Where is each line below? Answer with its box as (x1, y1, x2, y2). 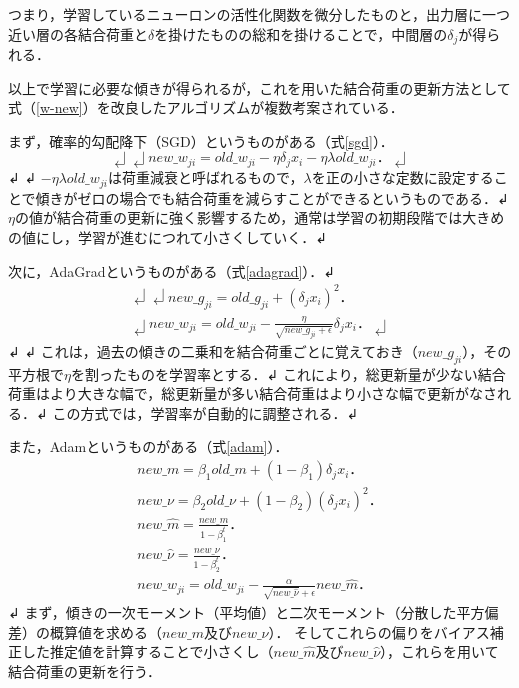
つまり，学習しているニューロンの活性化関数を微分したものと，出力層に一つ (8, 4, 511, 24)
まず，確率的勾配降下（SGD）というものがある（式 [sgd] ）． (8, 130, 394, 151)
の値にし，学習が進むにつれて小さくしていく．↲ (8, 227, 327, 248)
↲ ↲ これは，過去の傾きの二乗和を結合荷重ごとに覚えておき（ (8, 340, 418, 361)
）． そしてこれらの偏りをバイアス (268, 621, 490, 642)
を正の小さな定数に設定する (311, 167, 494, 188)
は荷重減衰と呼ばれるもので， (108, 167, 304, 188)
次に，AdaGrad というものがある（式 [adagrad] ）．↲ (8, 260, 336, 281)
